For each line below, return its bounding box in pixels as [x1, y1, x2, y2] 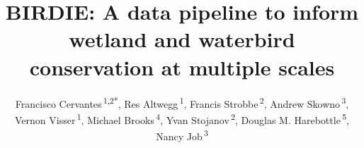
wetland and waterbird [69, 25, 295, 54]
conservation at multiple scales [29, 52, 335, 81]
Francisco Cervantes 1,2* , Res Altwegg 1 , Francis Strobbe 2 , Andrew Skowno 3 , [15, 94, 349, 111]
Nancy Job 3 [156, 127, 208, 143]
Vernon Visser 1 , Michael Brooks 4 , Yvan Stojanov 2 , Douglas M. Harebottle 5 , [15, 110, 349, 127]
